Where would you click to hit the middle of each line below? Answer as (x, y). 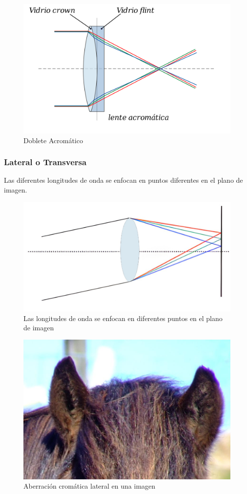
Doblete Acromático (53, 140)
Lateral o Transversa (45, 162)
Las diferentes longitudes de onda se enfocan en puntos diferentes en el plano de (123, 180)
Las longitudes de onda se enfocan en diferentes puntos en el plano (123, 318)
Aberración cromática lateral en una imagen (90, 486)
